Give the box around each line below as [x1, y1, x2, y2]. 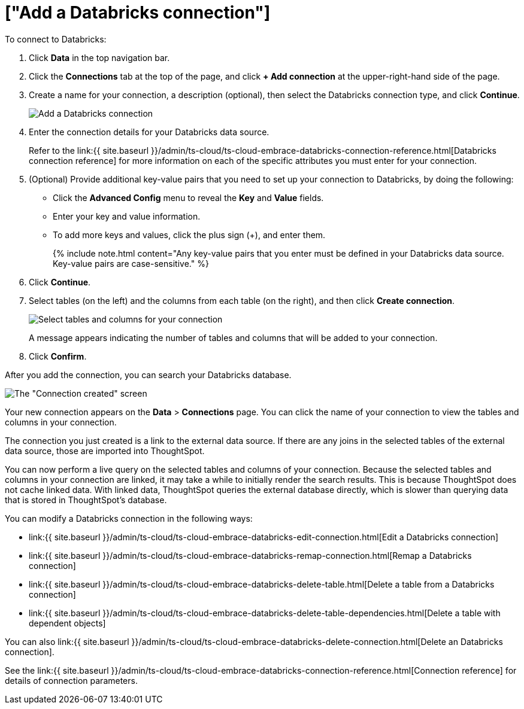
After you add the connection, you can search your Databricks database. [5, 369, 292, 380]
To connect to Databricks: [5, 34, 107, 44]
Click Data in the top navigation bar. [29, 52, 170, 63]
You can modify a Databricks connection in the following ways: [5, 513, 253, 524]
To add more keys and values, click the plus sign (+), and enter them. [53, 229, 326, 240]
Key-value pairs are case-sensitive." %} [53, 258, 209, 269]
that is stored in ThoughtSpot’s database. [5, 494, 167, 505]
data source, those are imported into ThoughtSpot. [5, 445, 205, 456]
